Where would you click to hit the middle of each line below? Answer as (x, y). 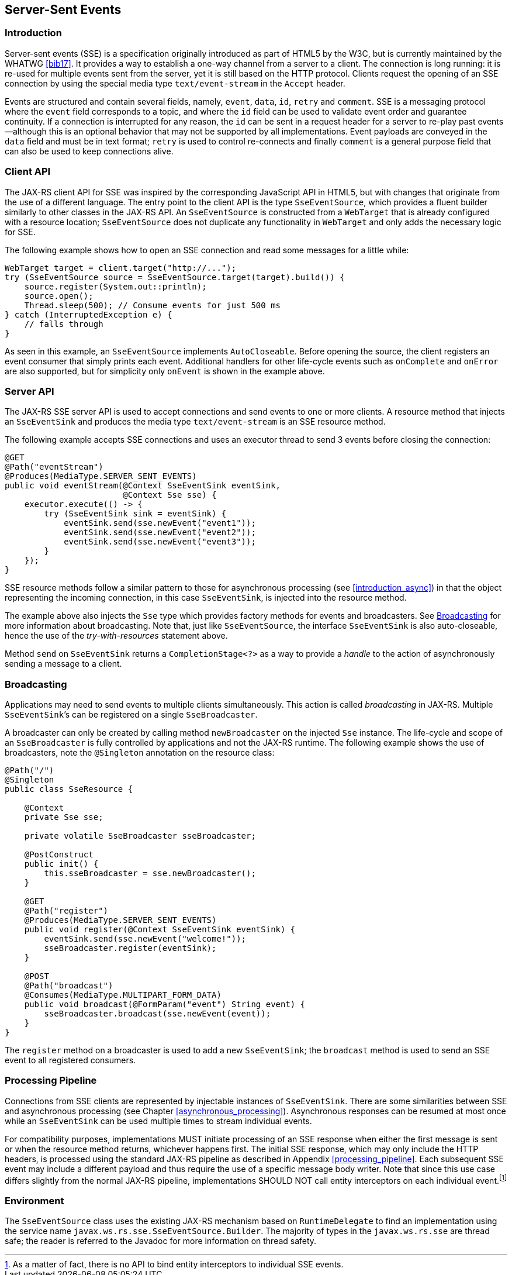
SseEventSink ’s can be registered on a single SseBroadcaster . (131, 715)
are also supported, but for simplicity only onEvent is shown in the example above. (165, 371)
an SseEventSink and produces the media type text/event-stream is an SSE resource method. (195, 422)
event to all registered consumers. (70, 1060)
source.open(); (59, 296)
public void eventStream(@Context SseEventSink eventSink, (143, 486)
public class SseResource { (69, 789)
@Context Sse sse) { (170, 495)
